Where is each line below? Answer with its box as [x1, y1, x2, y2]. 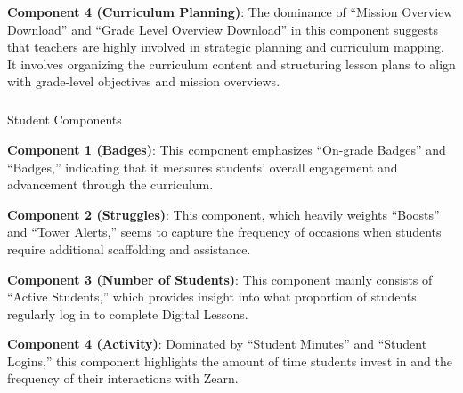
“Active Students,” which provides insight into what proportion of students [7, 287, 417, 306]
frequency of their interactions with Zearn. [7, 369, 239, 388]
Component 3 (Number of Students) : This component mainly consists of [7, 269, 433, 288]
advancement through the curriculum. [7, 175, 214, 194]
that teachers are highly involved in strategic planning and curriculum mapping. [7, 37, 444, 56]
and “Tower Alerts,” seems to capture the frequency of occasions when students [7, 222, 442, 241]
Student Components [7, 110, 122, 129]
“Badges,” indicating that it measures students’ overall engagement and [7, 157, 398, 176]
